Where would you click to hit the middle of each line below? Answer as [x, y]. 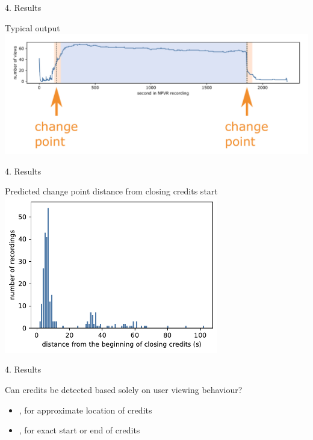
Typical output [33, 27]
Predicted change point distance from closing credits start [111, 191]
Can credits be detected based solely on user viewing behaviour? [124, 389]
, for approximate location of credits [85, 410]
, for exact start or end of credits [79, 430]
